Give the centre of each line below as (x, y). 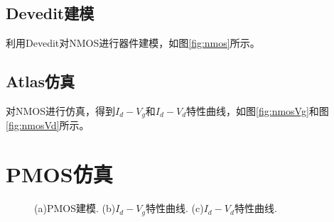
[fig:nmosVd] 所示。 (48, 125)
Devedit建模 (50, 13)
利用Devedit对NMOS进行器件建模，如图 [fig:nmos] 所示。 (133, 43)
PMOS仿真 (59, 174)
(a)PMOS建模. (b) (75, 208)
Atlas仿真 (40, 81)
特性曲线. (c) (175, 208)
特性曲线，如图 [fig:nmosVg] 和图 (258, 111)
